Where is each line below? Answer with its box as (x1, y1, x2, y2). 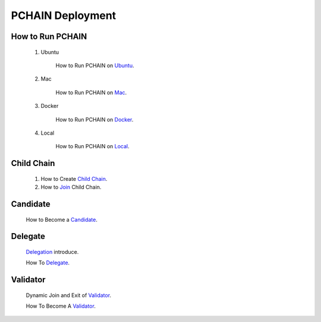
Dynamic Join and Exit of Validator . (26, 291, 112, 299)
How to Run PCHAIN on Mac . (55, 89, 127, 96)
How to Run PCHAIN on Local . (55, 143, 130, 150)
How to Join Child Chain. (40, 184, 102, 191)
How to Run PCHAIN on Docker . (55, 116, 134, 123)
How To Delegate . (26, 259, 70, 266)
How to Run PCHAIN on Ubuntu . (55, 62, 134, 69)
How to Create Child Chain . (40, 175, 108, 182)
